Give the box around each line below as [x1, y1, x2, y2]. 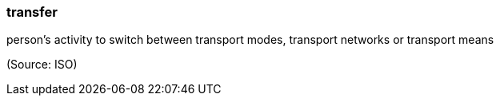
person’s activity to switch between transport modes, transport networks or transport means [6, 33, 494, 47]
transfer [6, 4, 58, 20]
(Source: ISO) [6, 57, 78, 72]
